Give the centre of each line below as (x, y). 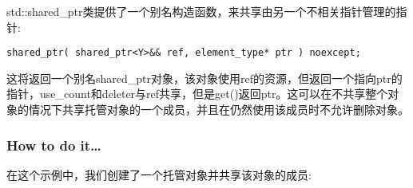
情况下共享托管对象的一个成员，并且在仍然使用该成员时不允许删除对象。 (218, 110)
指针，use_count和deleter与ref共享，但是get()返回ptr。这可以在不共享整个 (197, 94)
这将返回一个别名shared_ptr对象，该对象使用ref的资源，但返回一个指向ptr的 (205, 78)
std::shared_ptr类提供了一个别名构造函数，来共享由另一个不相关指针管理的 (201, 11)
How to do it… (54, 145)
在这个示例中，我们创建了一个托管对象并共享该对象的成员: (159, 174)
